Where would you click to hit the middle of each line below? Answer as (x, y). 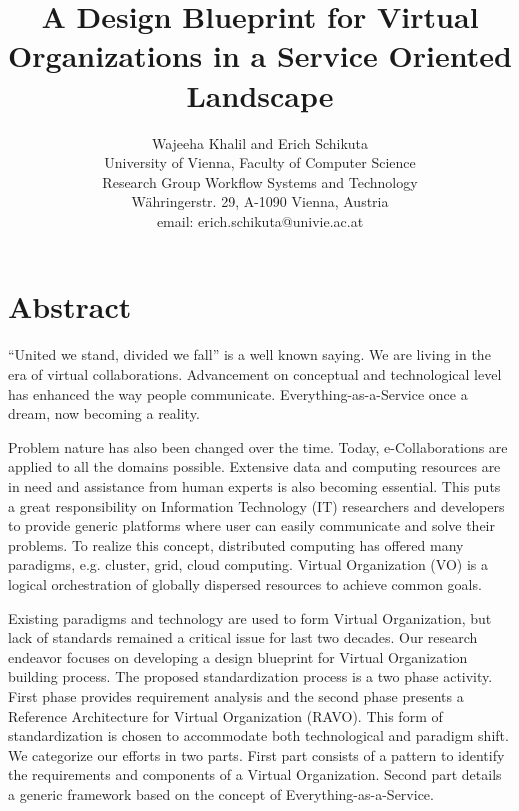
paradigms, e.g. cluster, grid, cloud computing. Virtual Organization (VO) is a (248, 564)
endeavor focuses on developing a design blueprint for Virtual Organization (238, 656)
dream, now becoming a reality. (104, 413)
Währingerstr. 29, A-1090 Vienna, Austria (260, 201)
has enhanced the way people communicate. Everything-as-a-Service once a (238, 393)
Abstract (70, 306)
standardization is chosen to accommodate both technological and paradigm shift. (258, 735)
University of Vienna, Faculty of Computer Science (260, 162)
